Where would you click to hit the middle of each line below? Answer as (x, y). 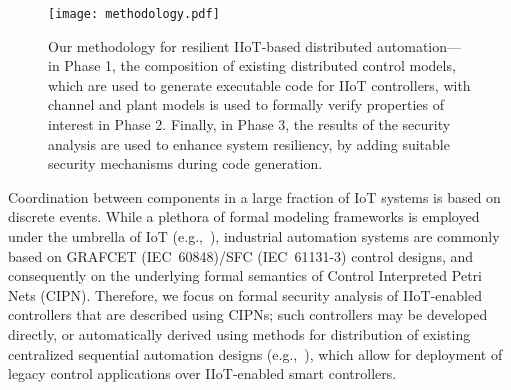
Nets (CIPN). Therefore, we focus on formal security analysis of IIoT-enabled (245, 294)
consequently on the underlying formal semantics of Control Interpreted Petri (245, 275)
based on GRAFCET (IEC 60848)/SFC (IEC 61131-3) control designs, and (241, 255)
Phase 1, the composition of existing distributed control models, (260, 65)
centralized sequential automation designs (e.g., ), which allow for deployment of (255, 353)
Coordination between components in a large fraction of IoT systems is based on (254, 196)
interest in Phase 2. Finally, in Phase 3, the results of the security (249, 124)
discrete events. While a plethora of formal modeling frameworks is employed (244, 216)
